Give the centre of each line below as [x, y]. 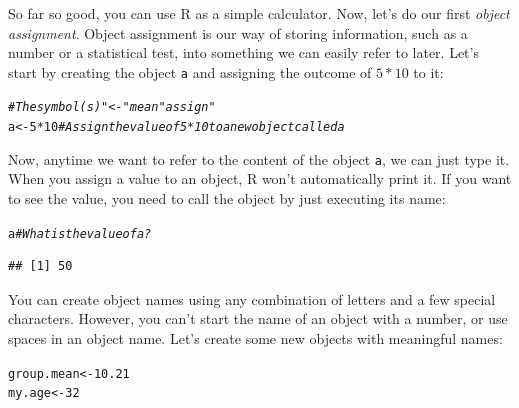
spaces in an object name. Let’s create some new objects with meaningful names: [255, 338]
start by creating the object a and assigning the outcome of [190, 71]
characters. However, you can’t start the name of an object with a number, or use [258, 318]
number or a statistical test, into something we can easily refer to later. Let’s [243, 52]
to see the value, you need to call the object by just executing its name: [227, 198]
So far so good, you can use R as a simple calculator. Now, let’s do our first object [259, 13]
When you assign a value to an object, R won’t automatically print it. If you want [260, 178]
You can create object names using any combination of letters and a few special [252, 298]
